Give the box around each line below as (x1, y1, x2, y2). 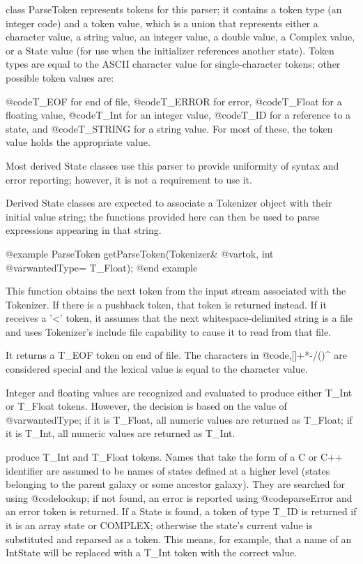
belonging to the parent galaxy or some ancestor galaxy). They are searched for (6, 477, 345, 491)
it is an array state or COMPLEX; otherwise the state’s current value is (6, 518, 313, 532)
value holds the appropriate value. (6, 135, 150, 149)
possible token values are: (6, 70, 114, 84)
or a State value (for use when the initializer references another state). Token (6, 43, 334, 57)
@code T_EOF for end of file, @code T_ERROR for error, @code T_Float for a (6, 94, 342, 108)
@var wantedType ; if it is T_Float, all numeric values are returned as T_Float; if (6, 412, 353, 426)
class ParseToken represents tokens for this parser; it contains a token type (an (6, 2, 342, 16)
